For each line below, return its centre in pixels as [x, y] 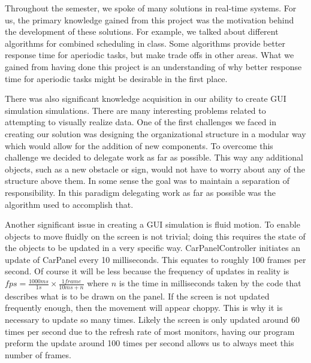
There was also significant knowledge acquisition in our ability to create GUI [146, 99]
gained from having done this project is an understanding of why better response [153, 66]
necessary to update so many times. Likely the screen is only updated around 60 [152, 320]
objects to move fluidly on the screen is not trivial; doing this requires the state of [155, 236]
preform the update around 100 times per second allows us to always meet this [150, 343]
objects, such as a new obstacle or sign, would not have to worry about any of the [155, 169]
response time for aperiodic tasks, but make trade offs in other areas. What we [150, 55]
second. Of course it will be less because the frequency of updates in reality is [147, 271]
